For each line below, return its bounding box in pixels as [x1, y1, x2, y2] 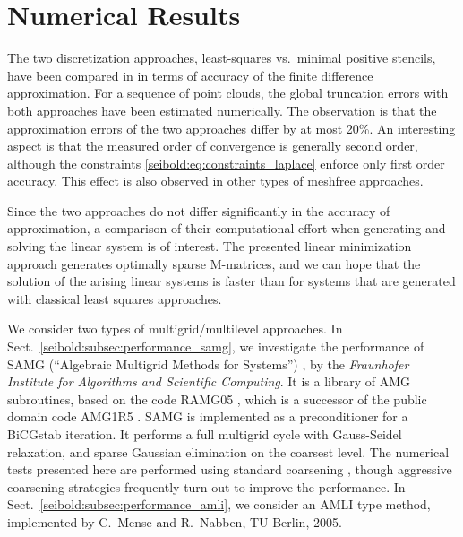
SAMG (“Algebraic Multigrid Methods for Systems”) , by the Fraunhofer [7, 354, 409, 373]
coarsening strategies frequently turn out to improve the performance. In [7, 477, 406, 496]
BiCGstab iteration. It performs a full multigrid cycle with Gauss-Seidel [7, 425, 402, 443]
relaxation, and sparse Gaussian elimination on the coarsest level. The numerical [7, 442, 450, 461]
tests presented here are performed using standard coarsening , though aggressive [7, 460, 452, 479]
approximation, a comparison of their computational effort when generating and [7, 219, 446, 238]
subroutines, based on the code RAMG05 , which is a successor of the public [7, 389, 427, 408]
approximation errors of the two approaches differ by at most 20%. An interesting [7, 118, 456, 137]
